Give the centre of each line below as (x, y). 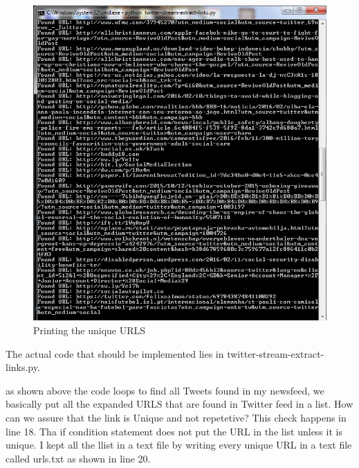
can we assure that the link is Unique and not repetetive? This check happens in (176, 418)
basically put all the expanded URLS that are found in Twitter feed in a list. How (179, 404)
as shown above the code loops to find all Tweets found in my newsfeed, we (165, 390)
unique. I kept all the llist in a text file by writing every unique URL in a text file (179, 445)
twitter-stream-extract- (276, 353)
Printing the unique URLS (90, 330)
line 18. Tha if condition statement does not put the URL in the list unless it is (174, 431)
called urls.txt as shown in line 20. (78, 458)
